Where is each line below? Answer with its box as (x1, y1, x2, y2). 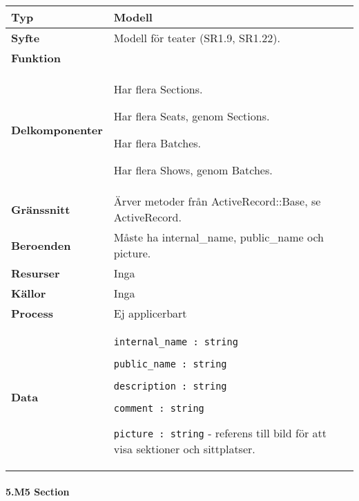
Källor (11, 285, 46, 301)
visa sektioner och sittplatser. (113, 441, 255, 457)
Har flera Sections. (113, 81, 203, 97)
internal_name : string (113, 336, 238, 347)
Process (11, 305, 54, 321)
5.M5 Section (6, 484, 70, 498)
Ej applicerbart (113, 305, 187, 321)
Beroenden (11, 237, 71, 253)
